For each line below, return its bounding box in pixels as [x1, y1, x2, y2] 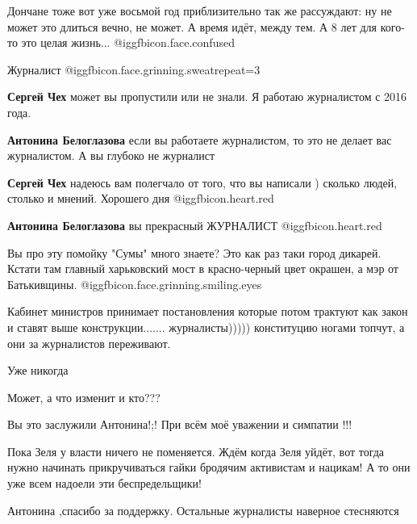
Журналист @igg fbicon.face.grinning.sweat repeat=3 [7, 61, 261, 78]
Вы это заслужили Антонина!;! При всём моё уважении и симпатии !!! [7, 416, 352, 433]
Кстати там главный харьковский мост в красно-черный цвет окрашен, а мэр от [7, 260, 398, 277]
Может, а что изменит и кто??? [7, 388, 161, 405]
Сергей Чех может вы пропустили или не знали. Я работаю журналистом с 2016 [7, 88, 407, 105]
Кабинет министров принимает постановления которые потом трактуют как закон [7, 303, 408, 320]
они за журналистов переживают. [7, 334, 171, 351]
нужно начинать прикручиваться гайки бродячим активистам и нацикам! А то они [7, 459, 411, 476]
